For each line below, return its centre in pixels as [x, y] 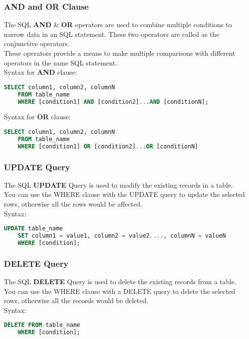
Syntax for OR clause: [37, 117]
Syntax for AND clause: [40, 72]
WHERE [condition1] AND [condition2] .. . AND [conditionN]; [113, 102]
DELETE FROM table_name [42, 325]
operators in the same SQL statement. [61, 62]
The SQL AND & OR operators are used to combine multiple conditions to [118, 24]
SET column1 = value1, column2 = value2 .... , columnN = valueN [122, 236]
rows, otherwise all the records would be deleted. [76, 300]
